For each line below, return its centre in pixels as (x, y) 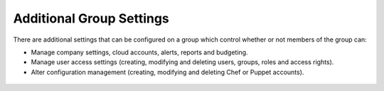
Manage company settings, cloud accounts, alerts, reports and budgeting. (139, 52)
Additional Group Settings (91, 18)
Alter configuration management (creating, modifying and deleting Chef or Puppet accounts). (167, 72)
